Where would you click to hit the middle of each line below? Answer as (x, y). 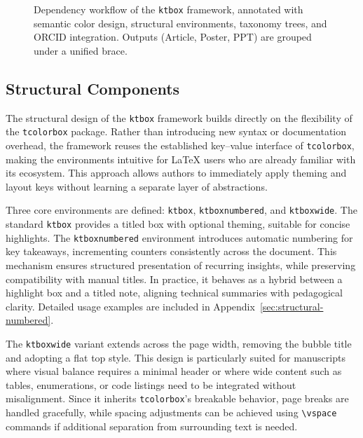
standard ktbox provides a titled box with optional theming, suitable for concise (178, 224)
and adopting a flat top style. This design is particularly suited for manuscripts (176, 357)
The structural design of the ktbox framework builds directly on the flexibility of (179, 117)
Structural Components (93, 88)
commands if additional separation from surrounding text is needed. (152, 426)
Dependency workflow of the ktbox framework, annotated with (169, 9)
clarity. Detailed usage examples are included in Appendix (130, 306)
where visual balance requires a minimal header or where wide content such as (174, 371)
